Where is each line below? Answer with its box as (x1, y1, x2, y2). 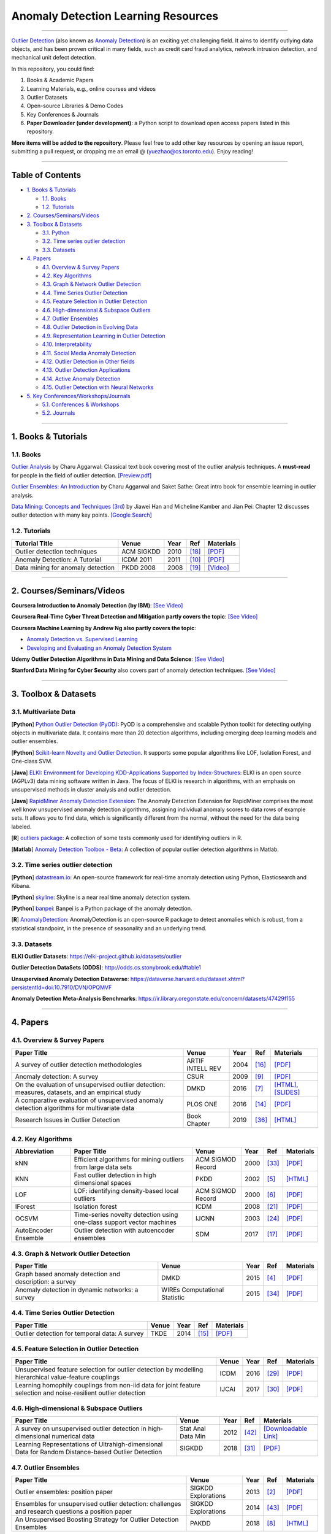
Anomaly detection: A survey (15, 1072, 99, 1081)
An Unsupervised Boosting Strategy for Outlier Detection (15, 1516, 179, 1524)
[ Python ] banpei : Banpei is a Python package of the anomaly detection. (11, 904, 192, 912)
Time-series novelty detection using (74, 1211, 178, 1219)
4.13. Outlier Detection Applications (42, 366, 131, 374)
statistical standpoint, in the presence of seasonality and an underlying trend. (11, 924, 207, 932)
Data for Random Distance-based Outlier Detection (15, 1448, 162, 1457)
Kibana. (11, 882, 31, 890)
